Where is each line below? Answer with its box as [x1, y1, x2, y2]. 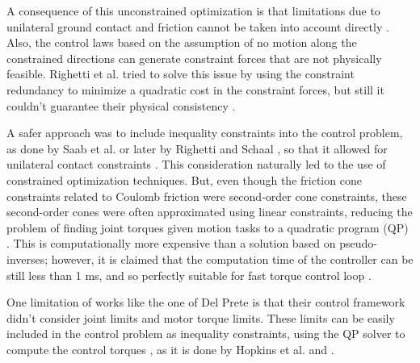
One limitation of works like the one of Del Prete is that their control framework [6, 294, 405, 311]
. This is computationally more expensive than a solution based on [6, 235, 336, 252]
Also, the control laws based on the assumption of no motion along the [6, 34, 357, 51]
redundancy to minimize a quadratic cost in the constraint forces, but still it [6, 81, 384, 98]
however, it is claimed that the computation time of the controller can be [51, 250, 414, 267]
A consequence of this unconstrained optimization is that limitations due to [6, 2, 380, 19]
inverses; [6, 250, 48, 267]
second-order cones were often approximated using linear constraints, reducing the [6, 203, 413, 220]
